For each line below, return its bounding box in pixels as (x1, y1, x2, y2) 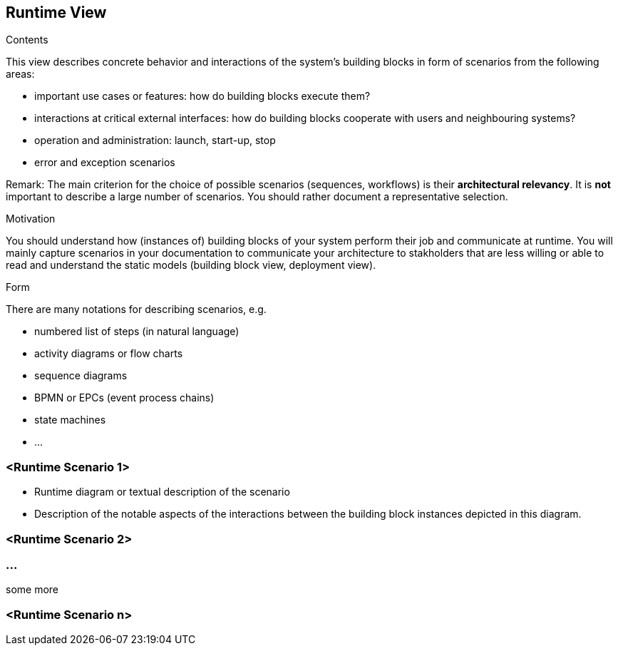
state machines (34, 414, 106, 426)
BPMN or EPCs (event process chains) (34, 391, 215, 404)
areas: (6, 68, 35, 81)
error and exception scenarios (34, 156, 175, 169)
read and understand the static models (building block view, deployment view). (6, 259, 376, 272)
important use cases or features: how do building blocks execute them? (34, 90, 371, 103)
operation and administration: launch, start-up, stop (34, 134, 276, 147)
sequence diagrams (34, 369, 128, 382)
